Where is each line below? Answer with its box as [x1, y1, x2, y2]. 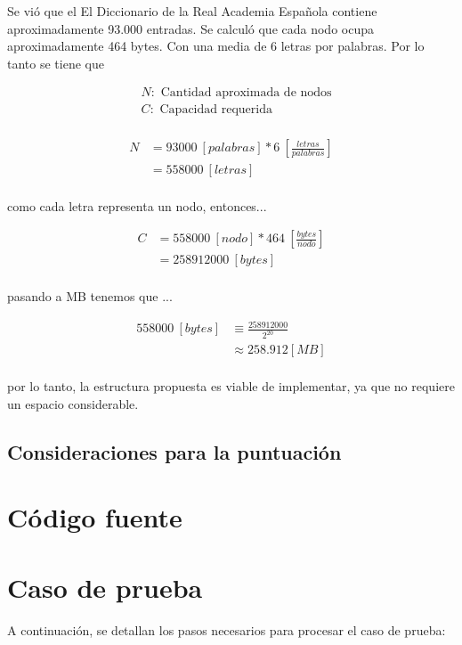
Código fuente [7, 499, 182, 535]
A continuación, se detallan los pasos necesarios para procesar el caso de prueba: [7, 620, 446, 639]
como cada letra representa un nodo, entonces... [7, 196, 267, 215]
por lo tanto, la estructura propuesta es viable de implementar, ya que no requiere [7, 377, 455, 396]
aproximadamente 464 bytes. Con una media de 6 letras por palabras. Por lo [7, 37, 425, 55]
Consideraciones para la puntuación [7, 437, 342, 465]
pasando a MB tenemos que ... [7, 287, 173, 306]
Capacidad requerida [159, 103, 272, 117]
